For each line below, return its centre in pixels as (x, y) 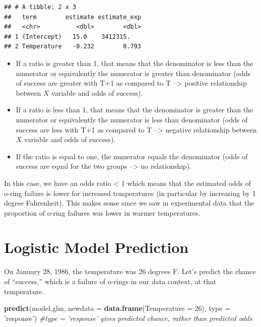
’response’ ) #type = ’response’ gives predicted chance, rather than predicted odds (128, 318)
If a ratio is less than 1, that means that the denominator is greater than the (135, 110)
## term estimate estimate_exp (73, 17)
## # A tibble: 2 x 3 (40, 7)
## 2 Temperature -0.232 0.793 (73, 47)
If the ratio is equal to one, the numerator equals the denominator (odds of (132, 156)
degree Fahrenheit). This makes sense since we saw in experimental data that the (129, 203)
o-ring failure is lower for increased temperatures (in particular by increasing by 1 (130, 193)
